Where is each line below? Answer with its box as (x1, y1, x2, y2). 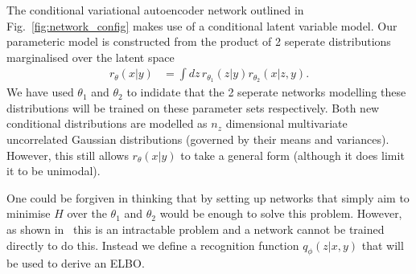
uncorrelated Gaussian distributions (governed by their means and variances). (6, 131, 389, 148)
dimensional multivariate (225, 115, 348, 132)
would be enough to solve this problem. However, (159, 205, 402, 222)
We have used (6, 84, 74, 100)
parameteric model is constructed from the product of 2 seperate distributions (6, 33, 391, 50)
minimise (6, 205, 51, 222)
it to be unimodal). (6, 162, 101, 179)
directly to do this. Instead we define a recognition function (6, 236, 299, 253)
